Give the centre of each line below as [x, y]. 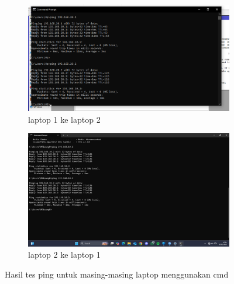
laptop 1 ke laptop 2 [64, 119]
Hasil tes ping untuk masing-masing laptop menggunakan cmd [117, 274]
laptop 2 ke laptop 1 [64, 254]
